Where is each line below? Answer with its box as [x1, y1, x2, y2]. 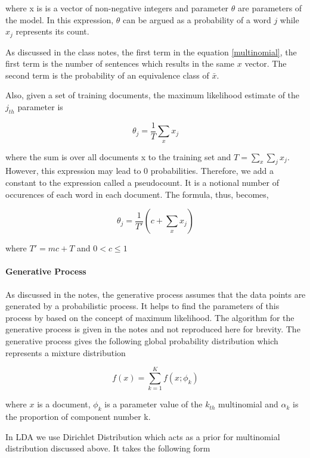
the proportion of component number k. [5, 410, 151, 423]
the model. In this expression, [5, 13, 114, 26]
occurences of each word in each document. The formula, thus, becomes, [5, 188, 269, 200]
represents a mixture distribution [5, 346, 126, 359]
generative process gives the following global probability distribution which [5, 335, 278, 347]
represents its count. [15, 25, 89, 38]
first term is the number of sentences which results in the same [5, 57, 235, 70]
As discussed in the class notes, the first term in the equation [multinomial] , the [5, 45, 297, 58]
